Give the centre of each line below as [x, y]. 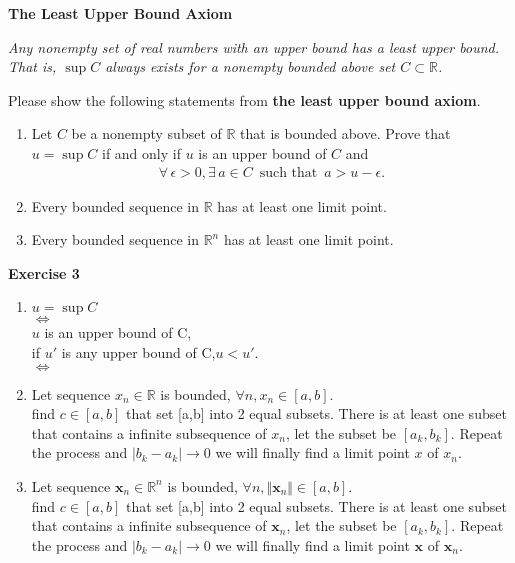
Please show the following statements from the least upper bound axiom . [244, 99]
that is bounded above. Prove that [345, 133]
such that [288, 172]
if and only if [141, 152]
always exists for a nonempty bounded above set [250, 66]
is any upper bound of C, [138, 351]
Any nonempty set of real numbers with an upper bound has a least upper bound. [253, 46]
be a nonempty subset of [146, 133]
